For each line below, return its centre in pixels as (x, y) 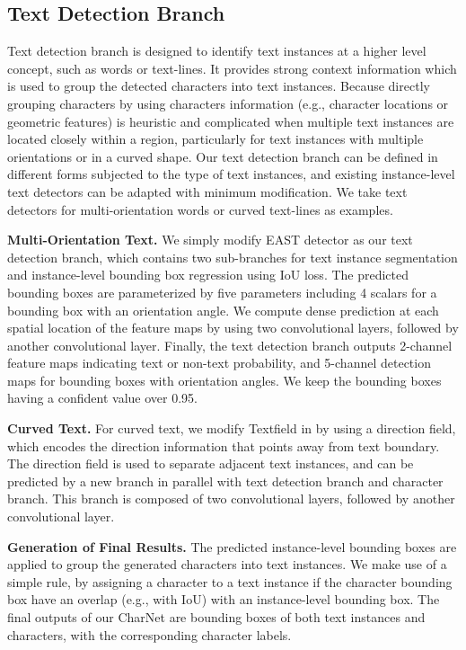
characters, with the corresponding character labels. (149, 634)
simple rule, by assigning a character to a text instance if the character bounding (230, 581)
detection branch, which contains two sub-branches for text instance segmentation (233, 257)
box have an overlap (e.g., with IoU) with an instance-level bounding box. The (224, 599)
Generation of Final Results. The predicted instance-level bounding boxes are (232, 546)
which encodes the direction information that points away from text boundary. (224, 445)
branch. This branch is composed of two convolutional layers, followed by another (231, 499)
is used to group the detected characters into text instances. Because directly (219, 86)
